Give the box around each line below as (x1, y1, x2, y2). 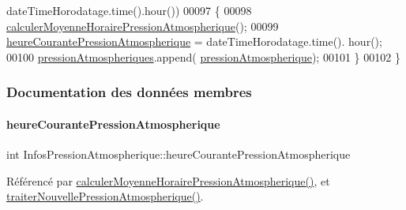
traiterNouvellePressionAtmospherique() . (6, 188, 204, 204)
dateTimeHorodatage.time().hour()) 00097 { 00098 (6, 2, 252, 18)
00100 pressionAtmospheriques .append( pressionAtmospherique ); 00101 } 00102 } (6, 48, 400, 65)
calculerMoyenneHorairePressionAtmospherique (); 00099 (6, 17, 279, 34)
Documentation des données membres (6, 82, 252, 102)
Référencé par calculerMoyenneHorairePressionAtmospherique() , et (6, 172, 330, 189)
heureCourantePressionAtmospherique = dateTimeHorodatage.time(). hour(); (6, 33, 382, 50)
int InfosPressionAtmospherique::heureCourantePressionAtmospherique (6, 146, 351, 163)
